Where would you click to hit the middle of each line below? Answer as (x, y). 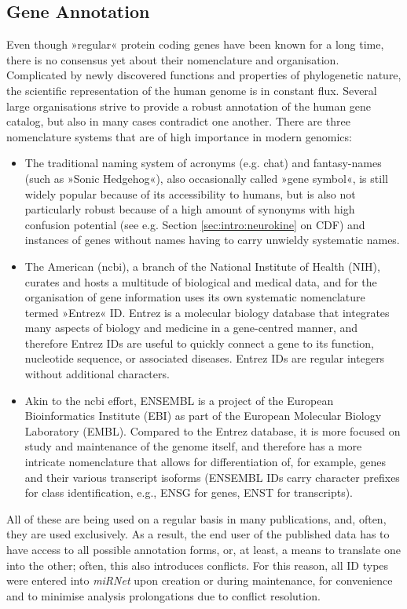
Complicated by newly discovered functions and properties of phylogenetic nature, (204, 75)
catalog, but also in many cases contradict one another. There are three (178, 121)
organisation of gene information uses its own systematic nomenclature (195, 297)
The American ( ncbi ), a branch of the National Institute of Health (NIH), (202, 266)
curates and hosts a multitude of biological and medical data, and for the (201, 281)
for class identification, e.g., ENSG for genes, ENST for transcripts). (189, 492)
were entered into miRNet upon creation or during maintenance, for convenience (200, 580)
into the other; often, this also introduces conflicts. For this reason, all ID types (198, 565)
